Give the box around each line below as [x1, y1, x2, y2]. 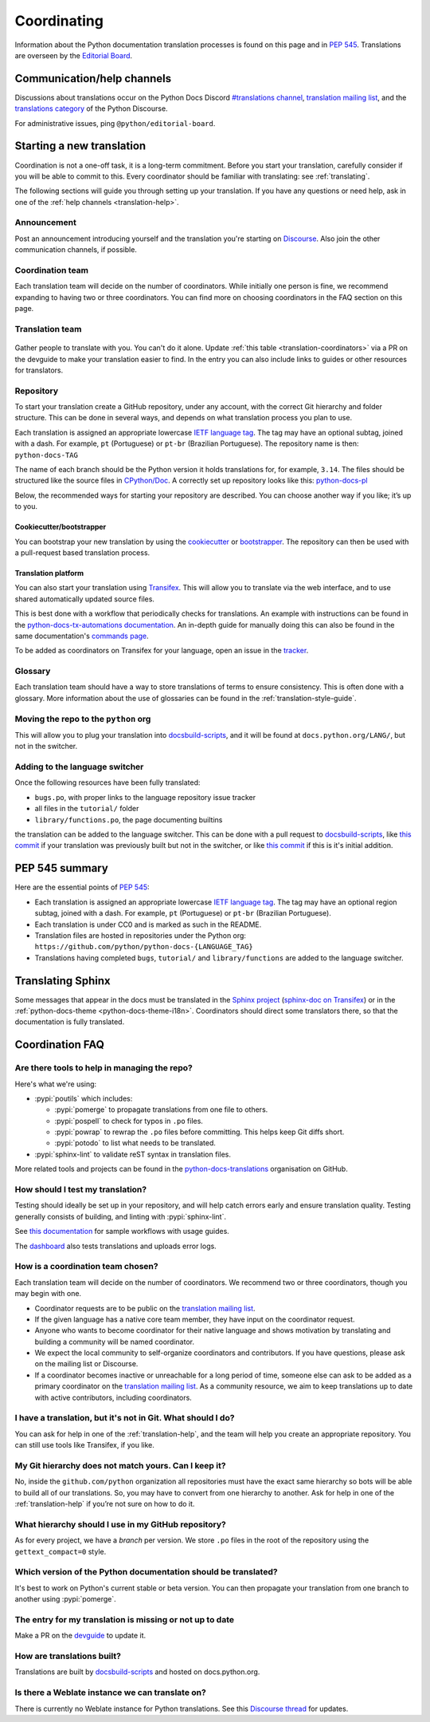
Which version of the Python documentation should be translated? [14, 1566, 278, 1578]
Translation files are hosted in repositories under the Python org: [34, 930, 247, 940]
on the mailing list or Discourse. [34, 1359, 139, 1369]
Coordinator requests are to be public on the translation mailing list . [34, 1303, 256, 1313]
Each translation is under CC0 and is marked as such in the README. [34, 920, 262, 929]
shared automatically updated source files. [14, 594, 155, 604]
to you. [14, 502, 38, 511]
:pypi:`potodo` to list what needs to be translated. [54, 1138, 217, 1148]
